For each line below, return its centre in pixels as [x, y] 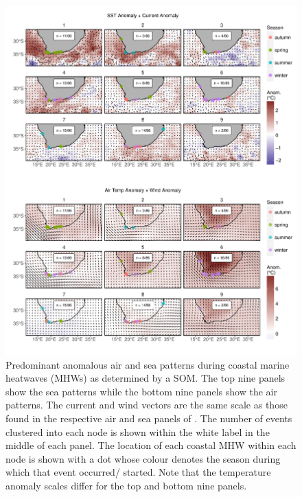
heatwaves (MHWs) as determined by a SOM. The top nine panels [146, 378]
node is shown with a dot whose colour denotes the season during [143, 458]
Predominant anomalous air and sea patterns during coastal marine [148, 364]
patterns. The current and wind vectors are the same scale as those [147, 405]
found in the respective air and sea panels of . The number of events [149, 418]
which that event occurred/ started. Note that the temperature [138, 472]
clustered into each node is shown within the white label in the [138, 431]
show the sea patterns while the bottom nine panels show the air [141, 391]
